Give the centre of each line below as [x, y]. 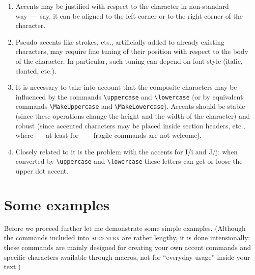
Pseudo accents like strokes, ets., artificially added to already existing [120, 41]
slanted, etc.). [36, 70]
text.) [12, 266]
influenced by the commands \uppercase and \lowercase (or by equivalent [129, 96]
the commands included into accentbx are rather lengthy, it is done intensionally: [127, 237]
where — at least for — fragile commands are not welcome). [109, 135]
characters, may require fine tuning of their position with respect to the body [132, 51]
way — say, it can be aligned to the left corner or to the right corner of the [129, 15]
